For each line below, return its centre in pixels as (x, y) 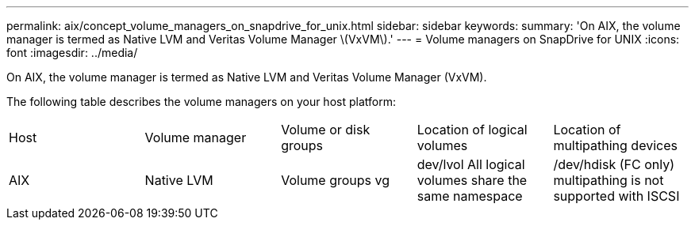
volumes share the (472, 180)
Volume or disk (326, 130)
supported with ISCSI (616, 196)
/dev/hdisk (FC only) (614, 164)
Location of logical (472, 130)
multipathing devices (615, 145)
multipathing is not (609, 180)
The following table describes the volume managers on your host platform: (201, 102)
